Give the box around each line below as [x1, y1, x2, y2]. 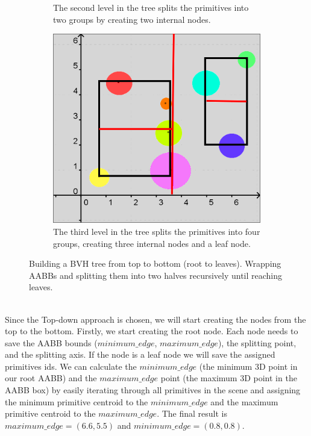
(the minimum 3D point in [199, 360, 298, 372]
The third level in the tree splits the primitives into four [53, 225, 260, 237]
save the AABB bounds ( [5, 336, 98, 349]
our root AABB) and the [5, 372, 97, 384]
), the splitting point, [218, 336, 297, 349]
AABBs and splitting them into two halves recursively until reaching [29, 269, 283, 281]
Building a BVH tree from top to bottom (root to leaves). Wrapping [29, 257, 281, 270]
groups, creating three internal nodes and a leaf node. [53, 237, 251, 249]
